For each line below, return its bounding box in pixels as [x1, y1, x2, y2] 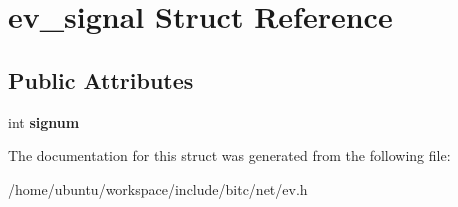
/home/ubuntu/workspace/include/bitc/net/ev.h [8, 178, 308, 199]
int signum [8, 111, 80, 132]
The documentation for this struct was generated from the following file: [8, 145, 451, 166]
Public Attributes [8, 64, 194, 95]
